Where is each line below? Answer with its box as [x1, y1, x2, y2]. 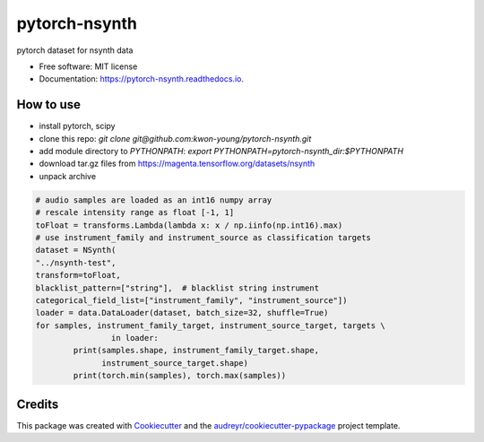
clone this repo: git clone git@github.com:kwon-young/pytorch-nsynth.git [39, 133, 312, 143]
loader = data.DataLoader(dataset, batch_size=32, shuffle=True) [35, 308, 329, 318]
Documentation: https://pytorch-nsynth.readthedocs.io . [39, 74, 244, 84]
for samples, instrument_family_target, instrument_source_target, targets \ [35, 320, 385, 331]
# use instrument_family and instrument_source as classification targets [35, 232, 372, 242]
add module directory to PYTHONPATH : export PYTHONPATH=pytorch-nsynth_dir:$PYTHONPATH [39, 146, 403, 157]
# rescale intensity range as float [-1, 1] [35, 207, 235, 218]
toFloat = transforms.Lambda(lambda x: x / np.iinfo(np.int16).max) [35, 220, 343, 230]
